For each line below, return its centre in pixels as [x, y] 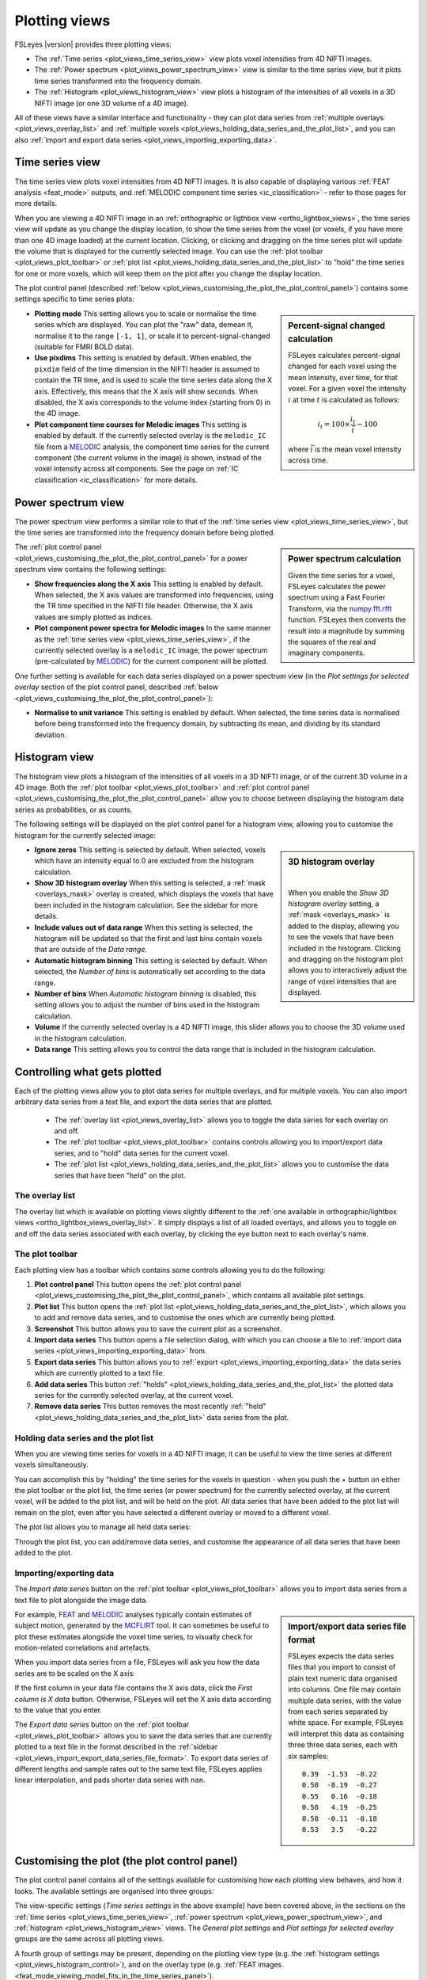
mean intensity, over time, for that [343, 377]
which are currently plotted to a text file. [100, 1373]
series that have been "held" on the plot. [120, 1175]
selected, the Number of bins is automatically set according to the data [150, 972]
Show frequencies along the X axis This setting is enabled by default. [149, 584]
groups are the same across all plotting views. [90, 1939]
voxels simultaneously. [51, 1464]
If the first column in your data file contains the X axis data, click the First [134, 1688]
